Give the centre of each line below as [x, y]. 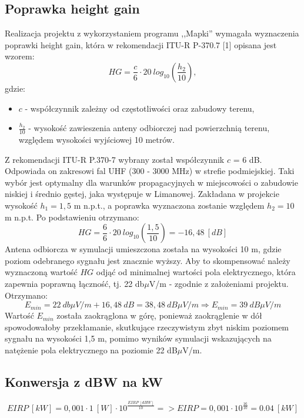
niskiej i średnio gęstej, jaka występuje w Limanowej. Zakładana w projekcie [142, 194]
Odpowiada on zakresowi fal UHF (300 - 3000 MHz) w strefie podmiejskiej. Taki [150, 171]
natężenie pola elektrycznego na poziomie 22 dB [91, 350]
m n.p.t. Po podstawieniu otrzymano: [72, 217]
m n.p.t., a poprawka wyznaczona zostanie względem [169, 205]
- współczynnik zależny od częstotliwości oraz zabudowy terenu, [140, 108]
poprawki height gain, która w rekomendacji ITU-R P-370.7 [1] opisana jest [141, 44]
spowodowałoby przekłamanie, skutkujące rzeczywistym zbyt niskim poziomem [147, 327]
